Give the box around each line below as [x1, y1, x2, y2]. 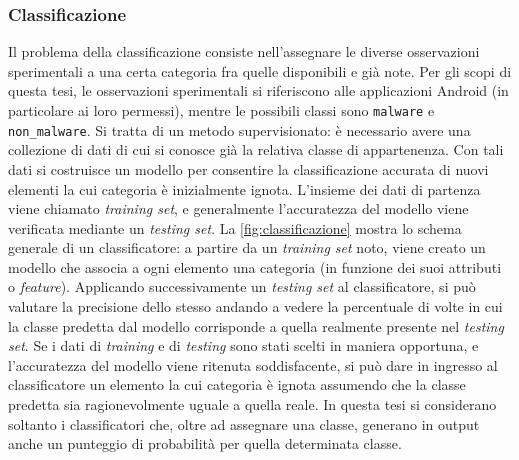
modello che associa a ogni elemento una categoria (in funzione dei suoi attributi [8, 256, 502, 277]
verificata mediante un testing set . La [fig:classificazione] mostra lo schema [8, 217, 462, 238]
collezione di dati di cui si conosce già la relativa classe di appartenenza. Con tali [8, 139, 504, 160]
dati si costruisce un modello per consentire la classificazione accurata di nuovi [8, 158, 489, 179]
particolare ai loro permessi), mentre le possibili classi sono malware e [8, 100, 435, 120]
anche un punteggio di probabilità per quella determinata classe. [8, 433, 402, 454]
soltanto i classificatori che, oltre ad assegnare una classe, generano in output [8, 413, 480, 434]
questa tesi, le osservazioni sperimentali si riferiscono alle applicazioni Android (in [8, 80, 509, 101]
